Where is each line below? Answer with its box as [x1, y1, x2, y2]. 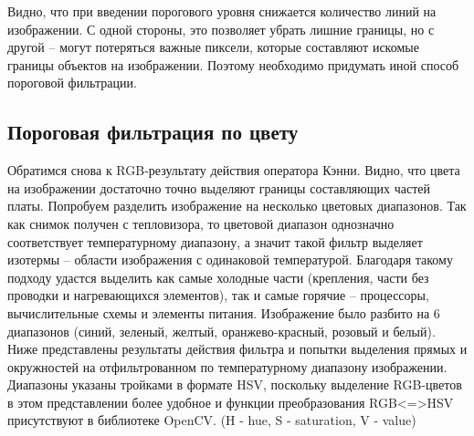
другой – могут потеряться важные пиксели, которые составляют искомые [7, 37, 419, 57]
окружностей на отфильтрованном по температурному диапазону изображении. [7, 357, 448, 376]
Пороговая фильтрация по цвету [7, 118, 299, 146]
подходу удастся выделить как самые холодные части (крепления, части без [7, 267, 429, 286]
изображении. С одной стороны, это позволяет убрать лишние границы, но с [7, 19, 435, 38]
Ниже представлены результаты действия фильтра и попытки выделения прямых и [7, 339, 468, 358]
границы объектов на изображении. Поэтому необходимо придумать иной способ [7, 55, 459, 74]
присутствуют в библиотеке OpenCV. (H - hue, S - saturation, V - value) [7, 410, 416, 430]
